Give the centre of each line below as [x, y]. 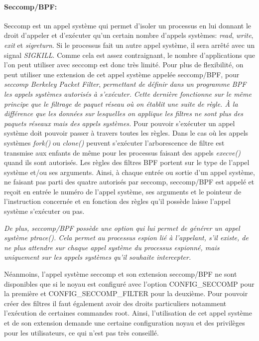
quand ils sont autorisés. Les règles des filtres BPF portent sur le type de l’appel [127, 162]
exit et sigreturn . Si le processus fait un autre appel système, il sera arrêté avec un [129, 45]
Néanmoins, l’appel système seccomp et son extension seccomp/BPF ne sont [121, 274]
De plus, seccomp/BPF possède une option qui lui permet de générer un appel [122, 228]
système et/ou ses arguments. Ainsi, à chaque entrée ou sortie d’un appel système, [129, 172]
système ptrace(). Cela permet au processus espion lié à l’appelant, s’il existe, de [126, 238]
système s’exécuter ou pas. [44, 211]
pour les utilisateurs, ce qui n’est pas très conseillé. [81, 332]
